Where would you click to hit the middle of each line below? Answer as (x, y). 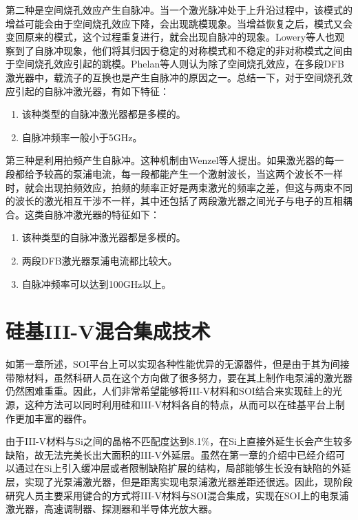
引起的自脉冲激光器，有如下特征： (92, 91)
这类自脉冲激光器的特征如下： (92, 214)
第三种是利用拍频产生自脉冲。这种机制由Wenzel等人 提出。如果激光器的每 (170, 160)
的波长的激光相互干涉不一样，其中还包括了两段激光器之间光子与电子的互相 (174, 201)
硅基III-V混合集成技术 (108, 331)
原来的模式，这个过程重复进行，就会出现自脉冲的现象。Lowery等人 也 (180, 37)
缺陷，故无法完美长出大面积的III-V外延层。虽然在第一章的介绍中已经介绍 (171, 454)
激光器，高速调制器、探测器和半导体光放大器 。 (112, 509)
